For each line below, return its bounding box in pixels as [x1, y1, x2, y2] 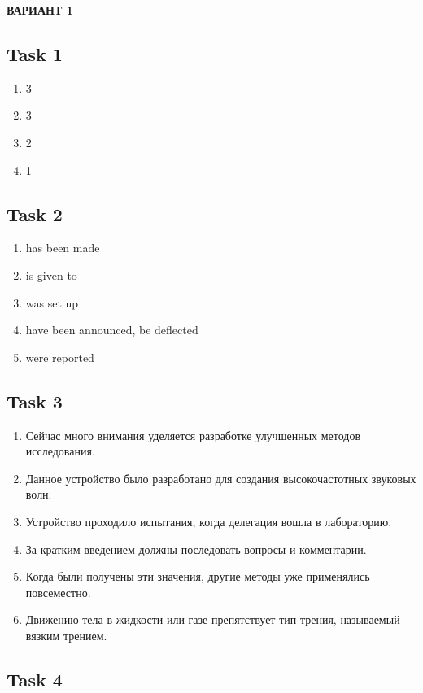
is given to [25, 266, 77, 283]
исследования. [25, 442, 95, 460]
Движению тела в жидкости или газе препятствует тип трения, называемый [25, 611, 400, 628]
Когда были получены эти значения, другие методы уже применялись [25, 568, 370, 585]
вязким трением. [25, 626, 107, 643]
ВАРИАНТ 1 [7, 2, 73, 18]
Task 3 [7, 388, 63, 413]
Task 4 [7, 666, 63, 691]
